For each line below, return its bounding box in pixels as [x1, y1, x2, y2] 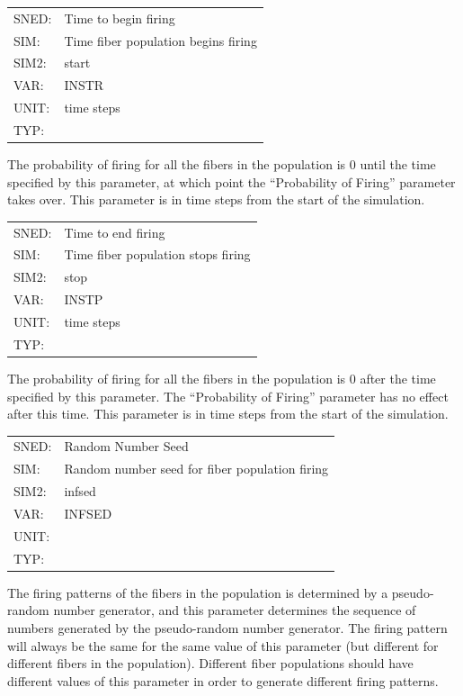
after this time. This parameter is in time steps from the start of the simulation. [7, 404, 449, 423]
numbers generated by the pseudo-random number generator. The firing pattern [7, 618, 448, 637]
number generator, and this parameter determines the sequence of [53, 601, 416, 619]
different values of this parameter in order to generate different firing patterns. [7, 671, 439, 690]
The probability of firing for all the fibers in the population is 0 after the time [7, 368, 436, 387]
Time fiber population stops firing [64, 245, 251, 264]
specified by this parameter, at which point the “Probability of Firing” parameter [7, 172, 456, 191]
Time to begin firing [64, 8, 175, 27]
